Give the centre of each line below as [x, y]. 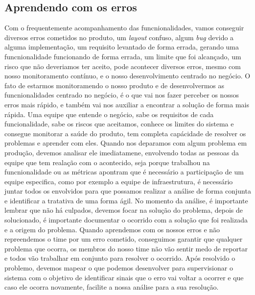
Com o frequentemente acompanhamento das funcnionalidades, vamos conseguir [124, 28]
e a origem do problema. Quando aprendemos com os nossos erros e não [112, 229]
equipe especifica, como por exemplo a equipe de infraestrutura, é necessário [119, 181]
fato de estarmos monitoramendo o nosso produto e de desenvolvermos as [115, 85]
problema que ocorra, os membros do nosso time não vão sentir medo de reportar [126, 248]
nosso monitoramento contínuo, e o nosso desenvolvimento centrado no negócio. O [127, 76]
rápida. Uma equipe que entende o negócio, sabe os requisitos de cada [109, 114]
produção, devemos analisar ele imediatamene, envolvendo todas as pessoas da [122, 152]
